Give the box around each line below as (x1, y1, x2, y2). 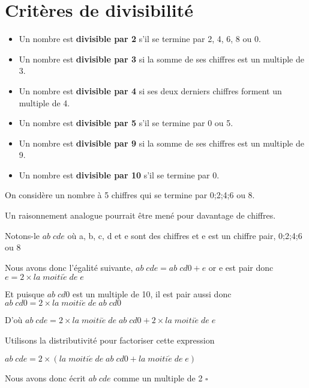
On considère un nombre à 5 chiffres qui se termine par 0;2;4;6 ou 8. (5, 189, 255, 201)
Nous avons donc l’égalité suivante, (5, 261, 133, 273)
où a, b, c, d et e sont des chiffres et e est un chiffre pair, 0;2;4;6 (67, 229, 302, 241)
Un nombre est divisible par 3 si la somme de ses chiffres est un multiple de (19, 52, 304, 65)
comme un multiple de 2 (113, 371, 203, 384)
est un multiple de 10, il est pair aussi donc (72, 287, 232, 300)
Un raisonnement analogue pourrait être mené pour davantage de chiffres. (5, 209, 276, 222)
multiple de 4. (19, 96, 70, 109)
